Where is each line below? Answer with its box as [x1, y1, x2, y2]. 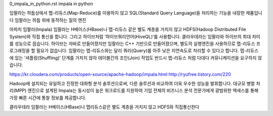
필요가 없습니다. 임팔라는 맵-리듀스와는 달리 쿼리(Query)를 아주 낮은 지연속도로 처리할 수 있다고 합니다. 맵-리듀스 [36, 48, 259, 54]
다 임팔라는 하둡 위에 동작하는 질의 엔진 [9, 17, 86, 23]
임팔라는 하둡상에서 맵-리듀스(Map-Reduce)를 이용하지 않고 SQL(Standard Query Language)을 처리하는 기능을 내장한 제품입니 [9, 10, 262, 16]
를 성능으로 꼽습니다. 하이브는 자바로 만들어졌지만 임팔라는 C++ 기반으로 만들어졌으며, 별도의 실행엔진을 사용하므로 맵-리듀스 [9, 41, 255, 47]
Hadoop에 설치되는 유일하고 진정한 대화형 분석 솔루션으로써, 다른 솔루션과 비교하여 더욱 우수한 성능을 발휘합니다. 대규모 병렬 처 [9, 80, 260, 86]
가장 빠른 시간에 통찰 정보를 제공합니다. [9, 94, 86, 101]
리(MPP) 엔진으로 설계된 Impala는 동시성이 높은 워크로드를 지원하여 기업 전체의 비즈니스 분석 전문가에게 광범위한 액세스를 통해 [9, 88, 259, 94]
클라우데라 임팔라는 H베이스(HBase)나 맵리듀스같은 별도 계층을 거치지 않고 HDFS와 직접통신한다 [9, 104, 200, 110]
